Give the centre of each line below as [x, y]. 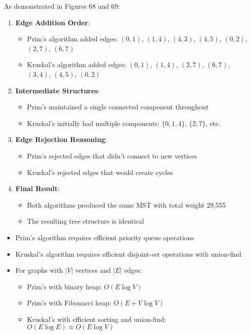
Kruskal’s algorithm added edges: [77, 64]
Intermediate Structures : [58, 90]
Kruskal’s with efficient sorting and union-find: [97, 319]
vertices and [93, 270]
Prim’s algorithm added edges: [72, 39]
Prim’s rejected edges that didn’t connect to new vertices [112, 155]
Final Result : [37, 188]
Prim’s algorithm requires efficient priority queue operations [105, 237]
